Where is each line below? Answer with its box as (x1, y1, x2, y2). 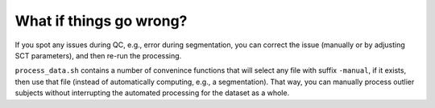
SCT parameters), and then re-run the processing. (14, 50, 182, 60)
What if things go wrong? (14, 12, 188, 30)
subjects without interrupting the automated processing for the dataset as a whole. (14, 88, 290, 98)
